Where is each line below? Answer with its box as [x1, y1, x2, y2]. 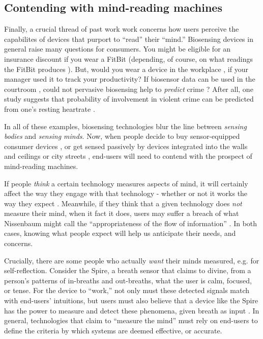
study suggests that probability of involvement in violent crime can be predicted [4, 93, 254, 104]
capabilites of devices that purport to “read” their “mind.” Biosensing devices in [4, 33, 253, 44]
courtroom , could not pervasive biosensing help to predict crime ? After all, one [4, 83, 253, 94]
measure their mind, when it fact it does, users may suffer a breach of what [4, 208, 239, 219]
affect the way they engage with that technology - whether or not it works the [4, 188, 248, 199]
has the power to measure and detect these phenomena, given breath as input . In [4, 305, 259, 316]
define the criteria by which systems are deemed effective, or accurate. [4, 325, 222, 335]
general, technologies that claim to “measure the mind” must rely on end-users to [4, 315, 258, 326]
